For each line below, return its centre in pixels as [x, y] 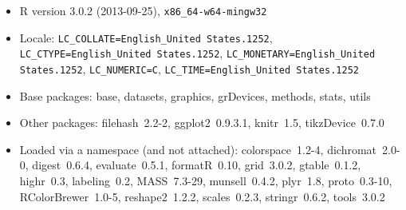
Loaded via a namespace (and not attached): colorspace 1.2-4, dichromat [198, 149]
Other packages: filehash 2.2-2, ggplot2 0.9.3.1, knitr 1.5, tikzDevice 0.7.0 [202, 123]
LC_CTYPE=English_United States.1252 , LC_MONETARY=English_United [197, 53]
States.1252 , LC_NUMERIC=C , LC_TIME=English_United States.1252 [189, 68]
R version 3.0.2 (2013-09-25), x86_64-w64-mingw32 [143, 10]
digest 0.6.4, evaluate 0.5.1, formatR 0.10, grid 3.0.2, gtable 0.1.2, [197, 165]
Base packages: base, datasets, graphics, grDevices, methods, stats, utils [195, 95]
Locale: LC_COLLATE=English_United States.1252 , [146, 37]
